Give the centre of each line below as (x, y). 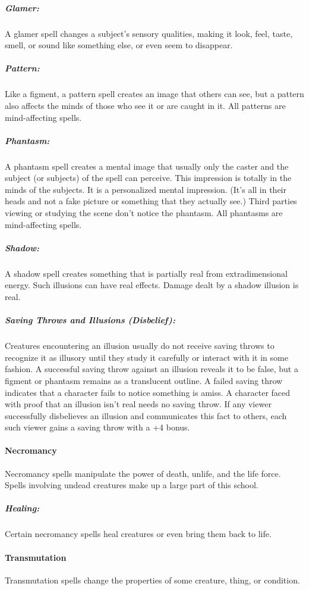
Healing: (22, 508)
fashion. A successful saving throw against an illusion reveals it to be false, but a (152, 369)
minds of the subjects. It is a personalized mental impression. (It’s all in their (146, 189)
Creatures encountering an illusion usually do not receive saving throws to (140, 346)
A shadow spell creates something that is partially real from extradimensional (146, 273)
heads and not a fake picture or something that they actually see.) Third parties (151, 201)
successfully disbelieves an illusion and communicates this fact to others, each (146, 415)
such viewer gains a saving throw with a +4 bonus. (97, 427)
